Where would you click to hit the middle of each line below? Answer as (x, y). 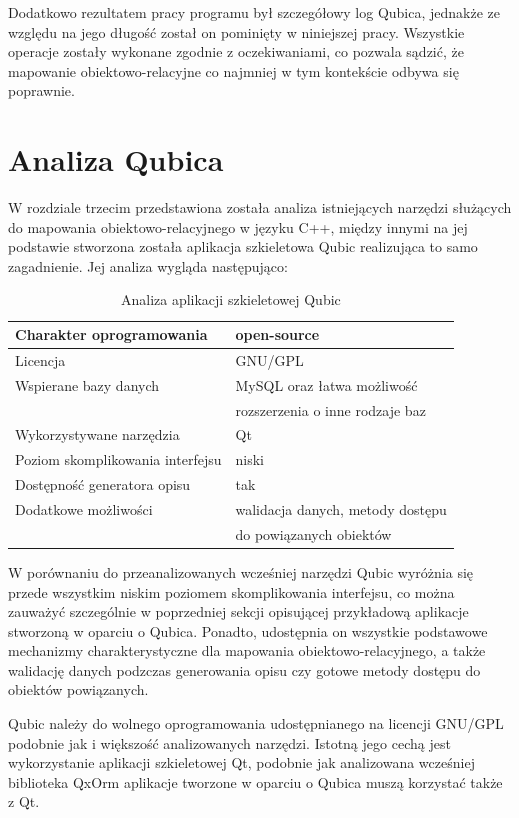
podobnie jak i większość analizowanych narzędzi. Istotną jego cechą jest (229, 742)
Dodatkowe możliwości (84, 508)
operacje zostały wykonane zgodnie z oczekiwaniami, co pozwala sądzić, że (236, 51)
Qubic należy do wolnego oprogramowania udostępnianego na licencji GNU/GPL (256, 723)
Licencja (40, 359)
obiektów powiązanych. (78, 689)
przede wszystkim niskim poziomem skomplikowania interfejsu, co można (231, 591)
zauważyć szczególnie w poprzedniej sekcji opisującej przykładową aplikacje (238, 611)
